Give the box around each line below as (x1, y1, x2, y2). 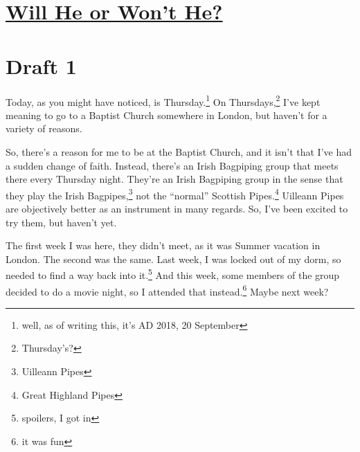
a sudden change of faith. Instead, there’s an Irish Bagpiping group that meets (6, 158, 339, 172)
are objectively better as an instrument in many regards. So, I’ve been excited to (6, 201, 348, 215)
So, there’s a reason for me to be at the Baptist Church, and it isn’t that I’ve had (6, 144, 352, 159)
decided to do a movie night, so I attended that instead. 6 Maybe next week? (6, 282, 329, 298)
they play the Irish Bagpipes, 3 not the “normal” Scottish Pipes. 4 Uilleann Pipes (6, 186, 344, 202)
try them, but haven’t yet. (6, 215, 117, 229)
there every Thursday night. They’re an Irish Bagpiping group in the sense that (6, 172, 343, 186)
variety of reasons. (6, 121, 82, 136)
